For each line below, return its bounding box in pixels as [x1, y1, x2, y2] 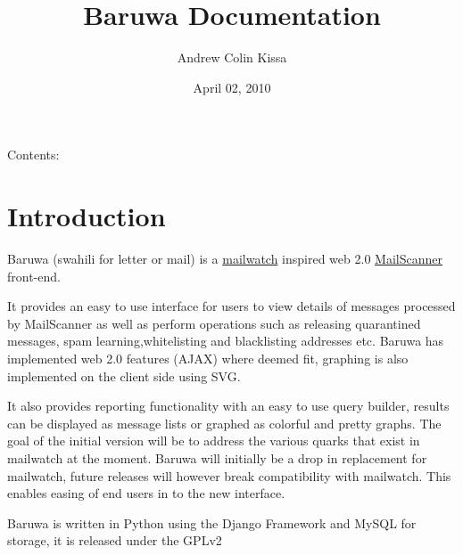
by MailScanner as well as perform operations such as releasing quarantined [7, 314, 421, 332]
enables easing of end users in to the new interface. [7, 484, 285, 502]
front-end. [7, 266, 61, 285]
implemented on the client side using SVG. [7, 366, 241, 385]
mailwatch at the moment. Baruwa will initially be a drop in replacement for [7, 448, 427, 467]
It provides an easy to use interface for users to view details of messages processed [7, 297, 456, 315]
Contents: [7, 145, 60, 164]
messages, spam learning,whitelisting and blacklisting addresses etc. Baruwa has [7, 331, 444, 350]
